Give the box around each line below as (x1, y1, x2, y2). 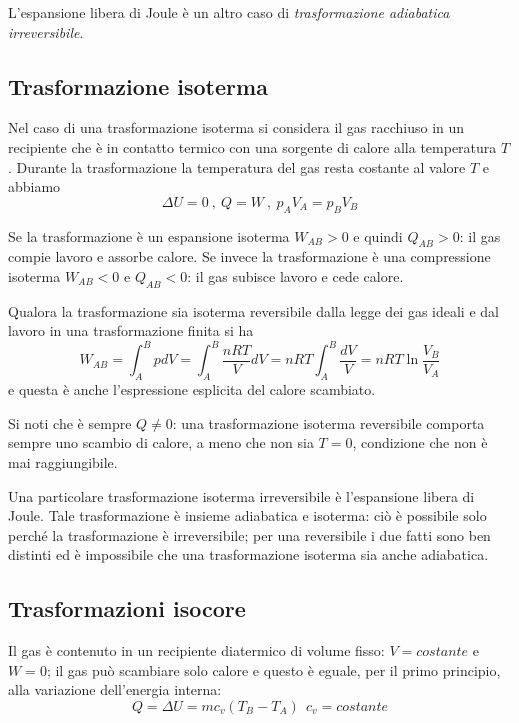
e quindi (353, 225, 403, 246)
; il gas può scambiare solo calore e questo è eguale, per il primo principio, (46, 659, 501, 680)
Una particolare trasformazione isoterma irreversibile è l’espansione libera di (8, 485, 475, 506)
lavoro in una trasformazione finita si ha (8, 320, 254, 341)
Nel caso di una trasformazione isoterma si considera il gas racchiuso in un (8, 117, 465, 138)
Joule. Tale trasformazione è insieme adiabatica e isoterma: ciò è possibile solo (8, 505, 487, 526)
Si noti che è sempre (8, 412, 132, 433)
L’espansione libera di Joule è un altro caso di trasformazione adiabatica (8, 2, 450, 22)
